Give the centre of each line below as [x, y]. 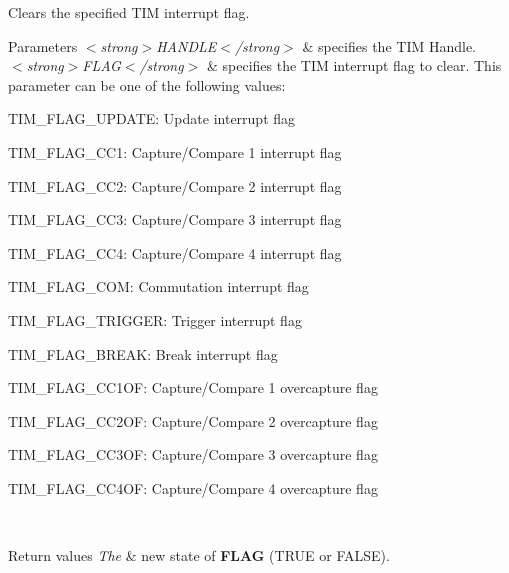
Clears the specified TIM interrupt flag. [129, 12]
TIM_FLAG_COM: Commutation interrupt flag [158, 286]
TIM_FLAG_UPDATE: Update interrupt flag [152, 118]
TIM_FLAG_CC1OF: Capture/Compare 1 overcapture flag [193, 387]
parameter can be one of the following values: [147, 84]
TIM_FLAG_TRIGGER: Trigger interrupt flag [155, 319]
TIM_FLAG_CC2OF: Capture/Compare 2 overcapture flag [193, 420]
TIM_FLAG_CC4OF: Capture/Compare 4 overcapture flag [193, 487]
